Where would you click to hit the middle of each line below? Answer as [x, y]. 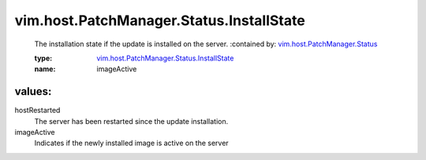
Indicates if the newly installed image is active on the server [131, 143]
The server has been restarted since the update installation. [131, 121]
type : [43, 58]
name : [45, 69]
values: [33, 91]
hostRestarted [37, 111]
